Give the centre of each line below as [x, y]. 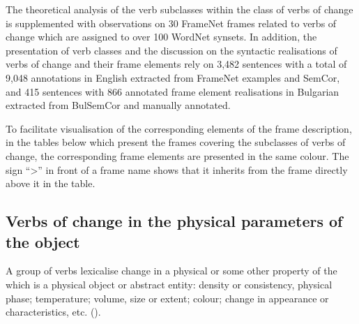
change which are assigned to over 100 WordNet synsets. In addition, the [161, 37]
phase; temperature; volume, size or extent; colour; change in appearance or [167, 298]
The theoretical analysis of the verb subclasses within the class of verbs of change [179, 9]
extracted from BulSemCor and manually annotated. [118, 105]
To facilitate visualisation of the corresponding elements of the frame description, [179, 128]
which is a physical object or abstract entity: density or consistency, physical [169, 284]
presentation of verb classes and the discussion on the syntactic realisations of [171, 50]
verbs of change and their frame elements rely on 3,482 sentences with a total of [176, 64]
